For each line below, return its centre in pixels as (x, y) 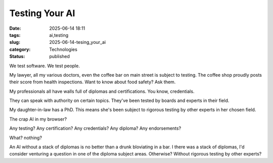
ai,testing (59, 35)
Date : (15, 28)
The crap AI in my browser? (38, 119)
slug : (15, 42)
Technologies (63, 49)
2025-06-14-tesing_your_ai (78, 42)
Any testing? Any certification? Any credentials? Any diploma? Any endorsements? (95, 128)
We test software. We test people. (45, 66)
